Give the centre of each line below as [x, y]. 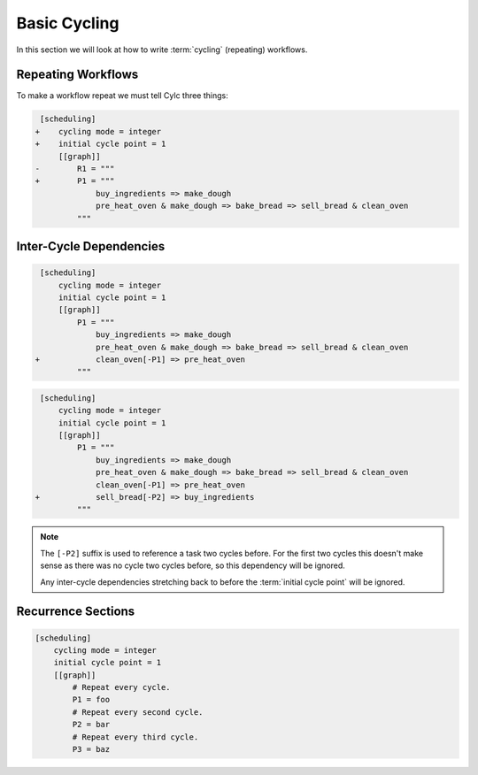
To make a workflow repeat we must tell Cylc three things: [123, 96]
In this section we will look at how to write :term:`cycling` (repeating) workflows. [162, 50]
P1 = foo [91, 700]
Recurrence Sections [76, 612]
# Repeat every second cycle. [138, 712]
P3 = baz [91, 749]
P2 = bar [91, 725]
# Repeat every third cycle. [135, 737]
